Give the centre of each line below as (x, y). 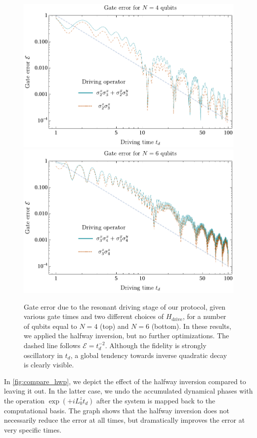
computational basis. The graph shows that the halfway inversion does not (117, 410)
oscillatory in (43, 355)
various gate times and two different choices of (94, 316)
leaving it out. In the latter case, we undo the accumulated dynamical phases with (128, 391)
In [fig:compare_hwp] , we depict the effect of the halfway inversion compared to (125, 381)
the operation (24, 400)
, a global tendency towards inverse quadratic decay (149, 355)
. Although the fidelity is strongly (156, 345)
